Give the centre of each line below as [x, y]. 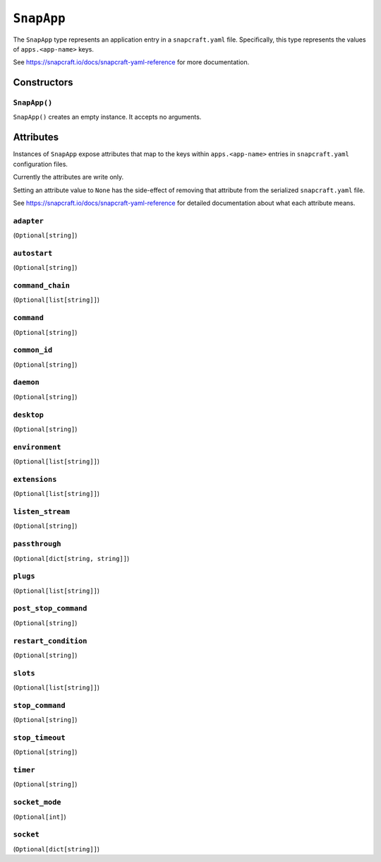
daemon [26, 383]
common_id [33, 350]
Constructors [43, 82]
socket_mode [37, 802]
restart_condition [50, 641]
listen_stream [42, 511]
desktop [28, 415]
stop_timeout [40, 737]
